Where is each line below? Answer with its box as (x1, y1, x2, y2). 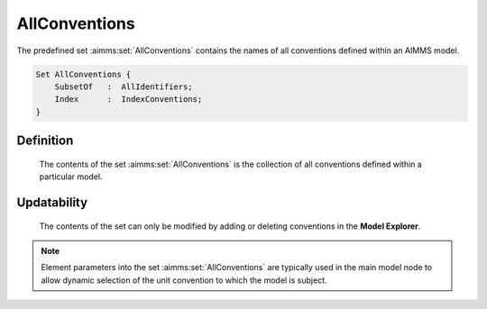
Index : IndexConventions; (54, 95, 203, 105)
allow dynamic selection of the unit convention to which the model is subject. (41, 275, 327, 286)
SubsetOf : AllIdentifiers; (54, 81, 193, 92)
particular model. (39, 171, 103, 182)
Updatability (16, 195, 88, 210)
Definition (16, 133, 74, 149)
